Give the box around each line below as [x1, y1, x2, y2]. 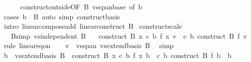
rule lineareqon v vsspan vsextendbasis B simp [3, 40, 174, 51]
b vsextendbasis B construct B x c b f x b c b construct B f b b [3, 50, 232, 60]
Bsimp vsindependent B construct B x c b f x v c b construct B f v [10, 30, 247, 41]
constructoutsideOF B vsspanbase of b [20, 1, 142, 11]
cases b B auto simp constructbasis [3, 11, 120, 21]
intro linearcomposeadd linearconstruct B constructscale [3, 21, 182, 31]
